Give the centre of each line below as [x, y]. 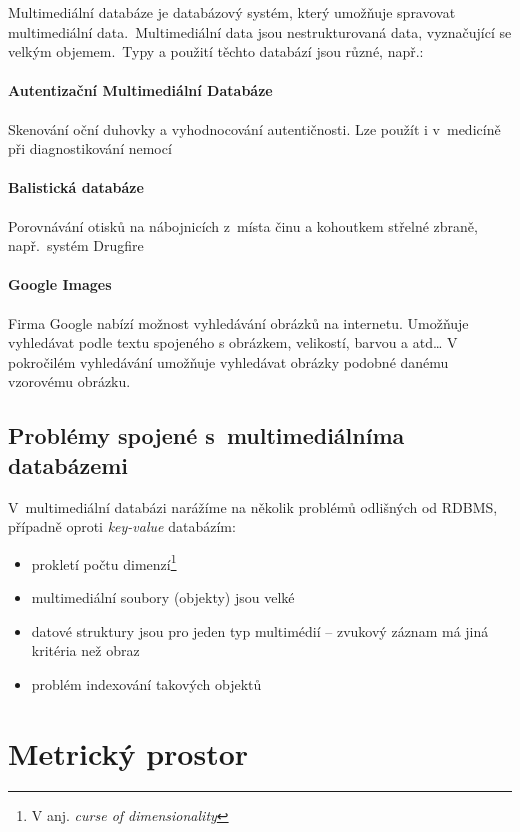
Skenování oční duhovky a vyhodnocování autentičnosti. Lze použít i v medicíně [254, 128]
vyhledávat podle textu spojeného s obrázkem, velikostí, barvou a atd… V [233, 342]
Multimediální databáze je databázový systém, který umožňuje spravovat [232, 12]
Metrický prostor [128, 752]
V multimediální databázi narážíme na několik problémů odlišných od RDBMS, [253, 506]
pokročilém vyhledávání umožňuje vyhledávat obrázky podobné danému [228, 361]
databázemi [68, 464]
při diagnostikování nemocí [90, 148]
